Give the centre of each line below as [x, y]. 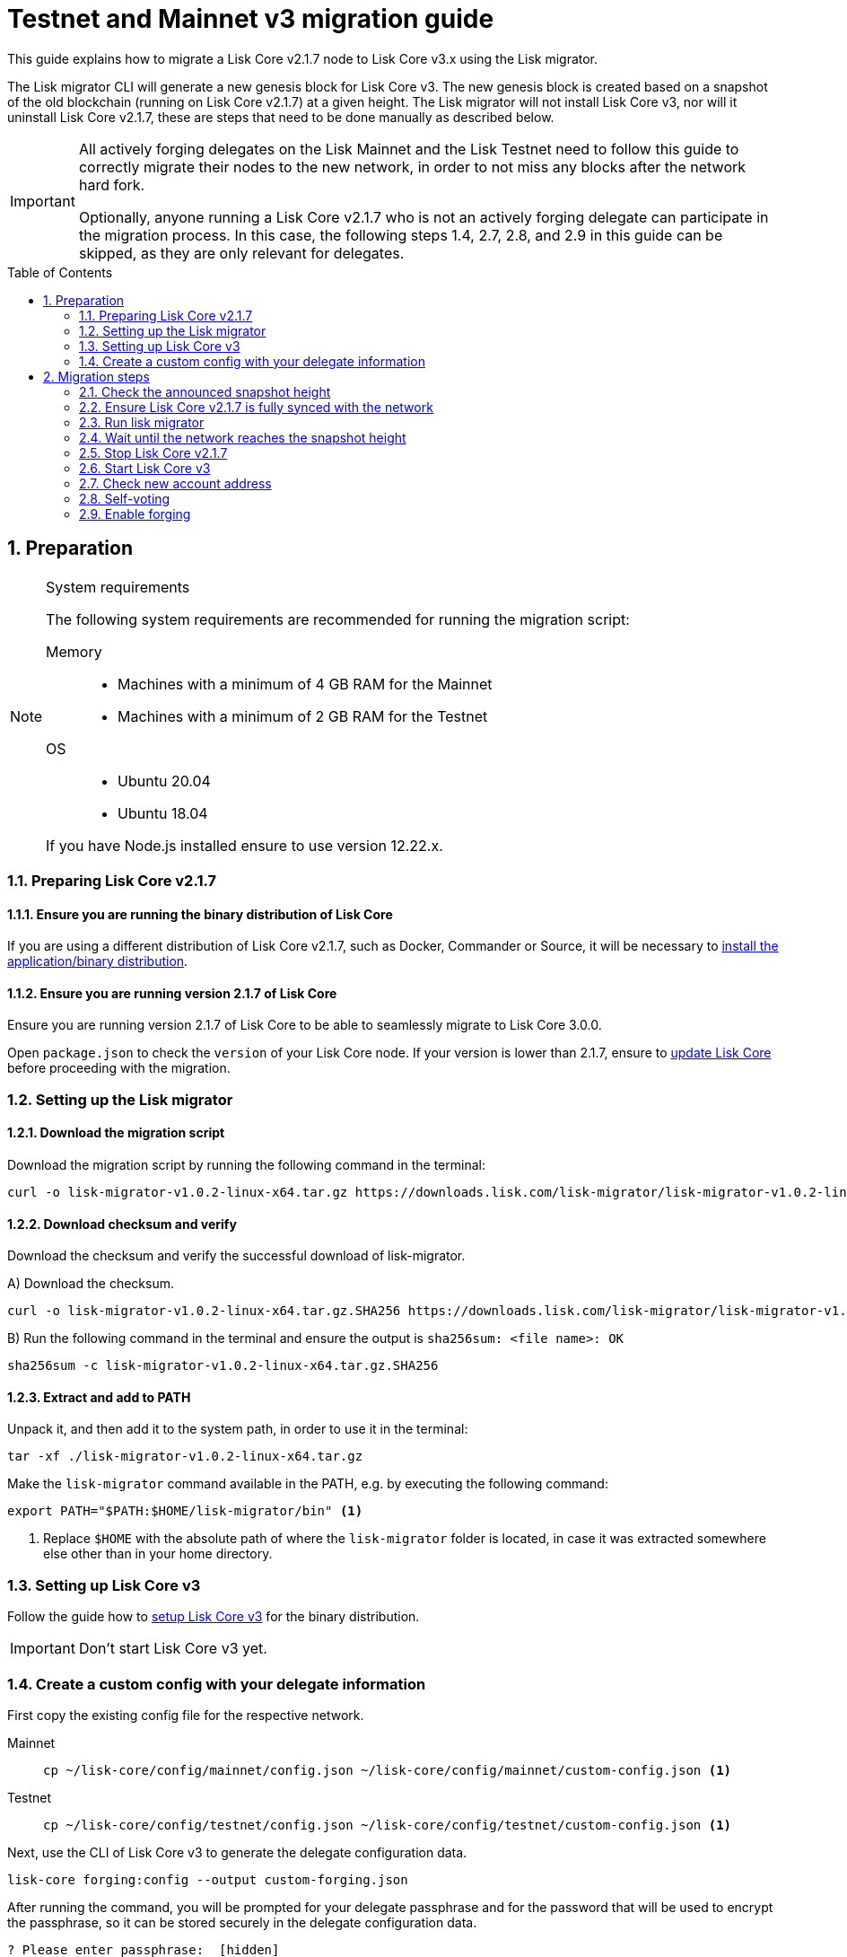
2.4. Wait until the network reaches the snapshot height [243, 437]
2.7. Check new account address [175, 483]
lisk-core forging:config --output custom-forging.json [208, 1879]
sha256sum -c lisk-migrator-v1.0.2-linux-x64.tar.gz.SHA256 [223, 1366]
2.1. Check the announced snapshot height [205, 391]
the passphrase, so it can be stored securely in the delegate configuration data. [242, 1922]
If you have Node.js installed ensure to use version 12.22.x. [244, 845]
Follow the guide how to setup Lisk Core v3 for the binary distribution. [214, 1617]
